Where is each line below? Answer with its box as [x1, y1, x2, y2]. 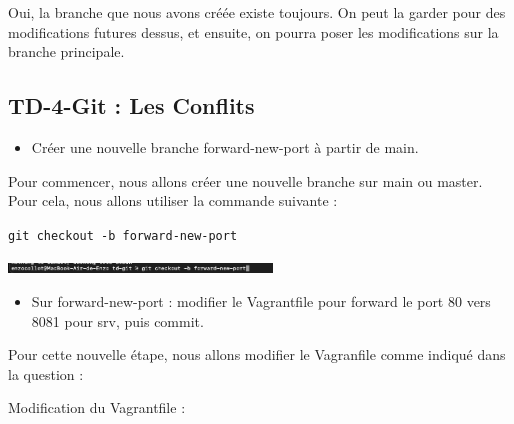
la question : [8, 363, 84, 384]
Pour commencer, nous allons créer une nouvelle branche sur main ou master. [8, 170, 483, 191]
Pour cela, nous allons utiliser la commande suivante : [8, 190, 338, 211]
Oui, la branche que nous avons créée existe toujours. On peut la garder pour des [8, 2, 506, 22]
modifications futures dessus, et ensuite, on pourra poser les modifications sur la [8, 21, 499, 42]
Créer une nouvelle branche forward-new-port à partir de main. [31, 136, 419, 157]
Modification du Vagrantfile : [8, 397, 186, 418]
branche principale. [8, 41, 125, 62]
